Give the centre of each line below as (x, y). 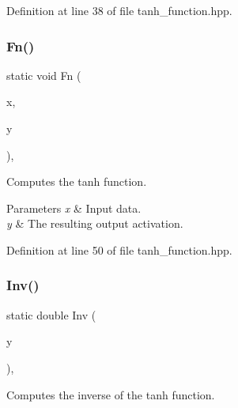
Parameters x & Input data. (74, 208)
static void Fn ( (44, 75)
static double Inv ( (51, 314)
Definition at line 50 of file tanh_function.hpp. (119, 249)
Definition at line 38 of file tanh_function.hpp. (119, 10)
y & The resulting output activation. (95, 223)
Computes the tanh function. (77, 181)
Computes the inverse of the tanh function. (111, 394)
